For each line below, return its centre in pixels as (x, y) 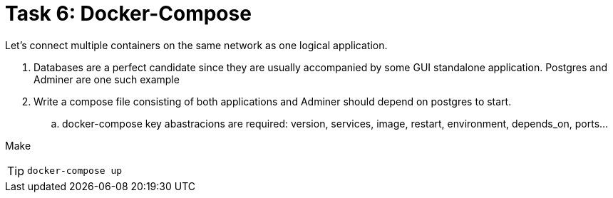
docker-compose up (75, 171)
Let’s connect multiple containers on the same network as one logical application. (196, 45)
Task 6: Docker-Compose (128, 14)
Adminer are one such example (107, 79)
